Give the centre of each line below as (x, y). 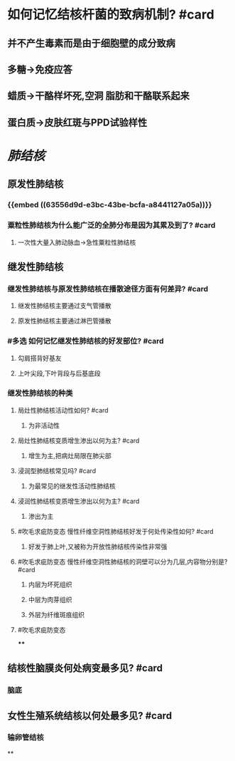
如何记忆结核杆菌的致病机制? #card (111, 15)
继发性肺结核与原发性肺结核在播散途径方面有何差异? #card (108, 289)
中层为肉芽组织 (50, 599)
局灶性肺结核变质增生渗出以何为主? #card (78, 440)
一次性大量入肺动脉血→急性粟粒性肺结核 (77, 242)
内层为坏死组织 (50, 584)
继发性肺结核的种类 (40, 393)
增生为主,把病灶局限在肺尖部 (70, 455)
